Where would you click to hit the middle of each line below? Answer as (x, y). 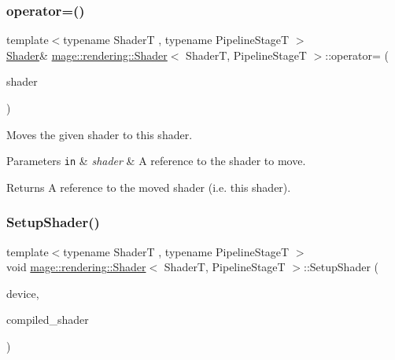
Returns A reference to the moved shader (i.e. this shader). (149, 187)
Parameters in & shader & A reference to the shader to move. (156, 161)
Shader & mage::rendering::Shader (87, 55)
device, (23, 293)
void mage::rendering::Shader (76, 267)
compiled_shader (48, 320)
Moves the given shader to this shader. (100, 134)
